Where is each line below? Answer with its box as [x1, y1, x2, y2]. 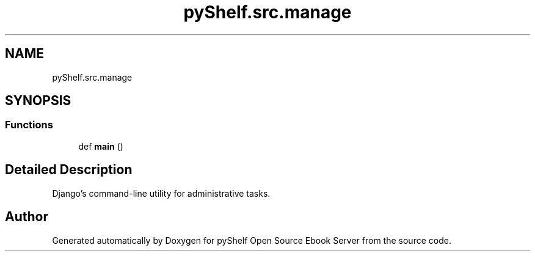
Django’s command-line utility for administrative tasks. [52, 188, 271, 199]
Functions [5, 119, 53, 131]
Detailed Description [5, 162, 133, 178]
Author [5, 209, 48, 225]
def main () [78, 141, 123, 152]
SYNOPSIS [5, 93, 71, 109]
